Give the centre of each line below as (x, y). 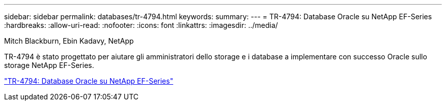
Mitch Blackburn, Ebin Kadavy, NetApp (69, 41)
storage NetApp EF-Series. (49, 65)
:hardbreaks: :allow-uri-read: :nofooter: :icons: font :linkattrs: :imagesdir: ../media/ (141, 25)
